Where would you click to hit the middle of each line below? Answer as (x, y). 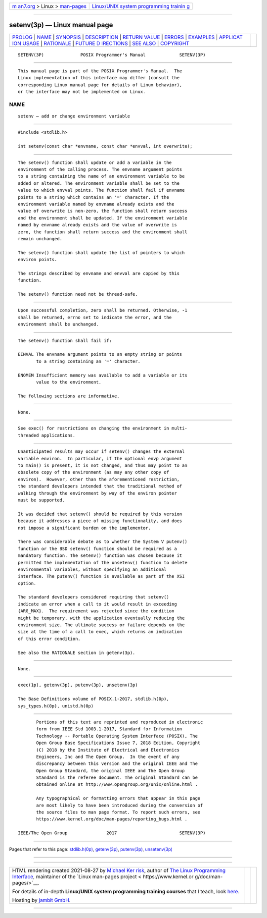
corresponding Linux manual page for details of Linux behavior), (100, 85)
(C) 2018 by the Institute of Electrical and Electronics (108, 750)
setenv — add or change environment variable (74, 116)
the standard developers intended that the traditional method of (100, 486)
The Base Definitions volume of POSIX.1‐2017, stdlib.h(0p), (93, 699)
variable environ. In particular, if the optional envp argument (100, 459)
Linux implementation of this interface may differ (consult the (99, 78)
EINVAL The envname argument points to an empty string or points (100, 354)
